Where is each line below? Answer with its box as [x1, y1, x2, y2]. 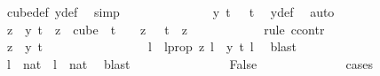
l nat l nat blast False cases [6, 54, 373, 72]
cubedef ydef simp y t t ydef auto [6, 3, 335, 20]
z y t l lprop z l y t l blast [6, 37, 297, 56]
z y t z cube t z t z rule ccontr [6, 19, 325, 38]
